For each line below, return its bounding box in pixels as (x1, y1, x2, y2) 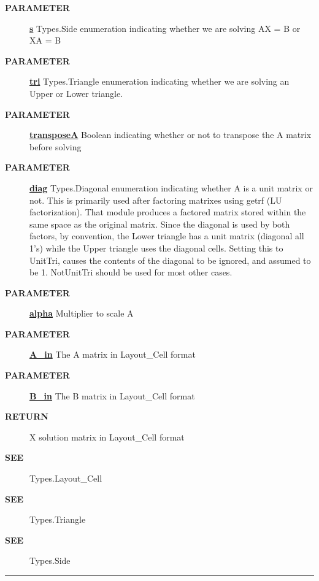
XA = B (29, 34, 61, 47)
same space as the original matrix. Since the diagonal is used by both (29, 217, 290, 230)
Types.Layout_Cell (29, 472, 102, 485)
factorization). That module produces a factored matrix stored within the (29, 206, 306, 218)
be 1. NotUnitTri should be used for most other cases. (29, 266, 233, 279)
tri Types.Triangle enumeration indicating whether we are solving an (29, 75, 290, 88)
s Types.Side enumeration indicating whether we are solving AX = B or (29, 21, 301, 34)
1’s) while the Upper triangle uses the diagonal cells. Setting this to (29, 241, 283, 254)
